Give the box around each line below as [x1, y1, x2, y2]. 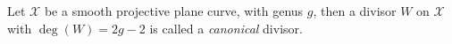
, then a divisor [313, 2, 397, 19]
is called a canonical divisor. [149, 18, 303, 37]
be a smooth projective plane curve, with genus [44, 2, 304, 19]
